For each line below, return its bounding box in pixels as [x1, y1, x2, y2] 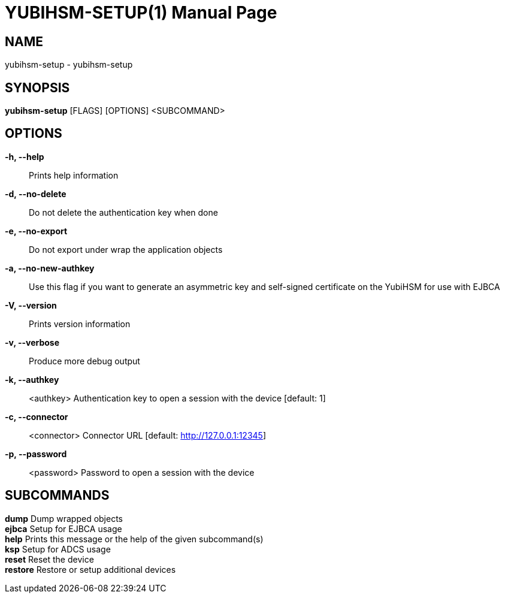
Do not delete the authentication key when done [29, 207, 218, 218]
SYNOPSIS [5, 80, 70, 95]
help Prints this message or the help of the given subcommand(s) [5, 533, 264, 544]
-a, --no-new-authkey [5, 262, 95, 273]
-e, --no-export [5, 225, 68, 236]
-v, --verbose [5, 337, 60, 348]
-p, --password [5, 448, 67, 459]
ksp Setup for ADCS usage [5, 543, 111, 554]
